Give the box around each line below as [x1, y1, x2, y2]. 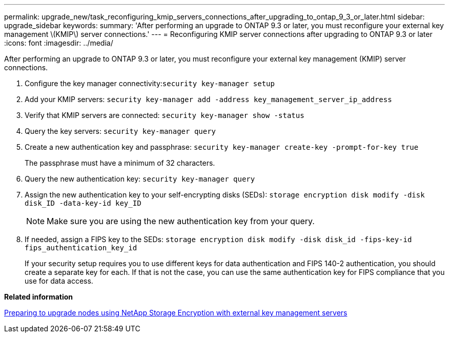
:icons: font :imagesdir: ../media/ [4, 38, 113, 47]
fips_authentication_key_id [25, 244, 137, 252]
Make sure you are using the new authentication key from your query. [47, 216, 315, 226]
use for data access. [25, 276, 93, 285]
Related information [4, 292, 73, 301]
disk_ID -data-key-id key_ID [25, 199, 141, 207]
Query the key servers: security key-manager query [25, 127, 216, 135]
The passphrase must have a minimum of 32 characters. [25, 158, 215, 167]
